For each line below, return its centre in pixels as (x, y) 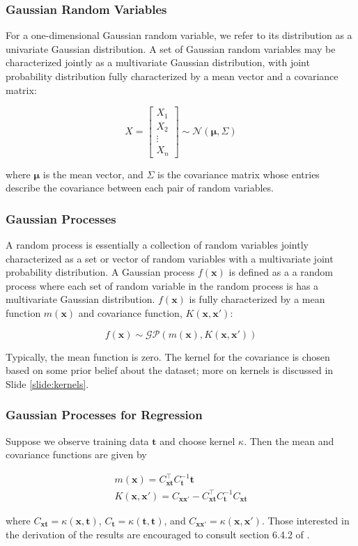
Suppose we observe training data (77, 440)
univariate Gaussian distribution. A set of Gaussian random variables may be (171, 48)
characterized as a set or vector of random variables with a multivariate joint (170, 258)
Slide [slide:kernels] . (47, 383)
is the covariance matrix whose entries (239, 174)
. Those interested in (305, 520)
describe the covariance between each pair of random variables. (140, 188)
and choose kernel (197, 440)
